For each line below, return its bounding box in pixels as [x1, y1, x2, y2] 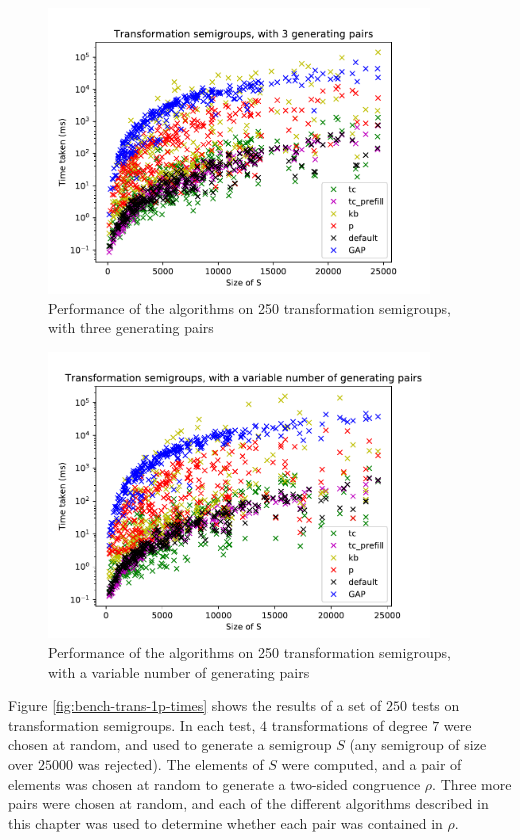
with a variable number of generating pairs [48, 661, 310, 682]
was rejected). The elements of [77, 753, 264, 774]
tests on [411, 695, 460, 716]
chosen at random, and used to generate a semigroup [8, 734, 332, 755]
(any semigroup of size [349, 734, 487, 755]
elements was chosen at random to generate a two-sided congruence [8, 773, 421, 794]
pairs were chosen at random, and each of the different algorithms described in [8, 793, 489, 814]
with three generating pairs [48, 317, 214, 338]
